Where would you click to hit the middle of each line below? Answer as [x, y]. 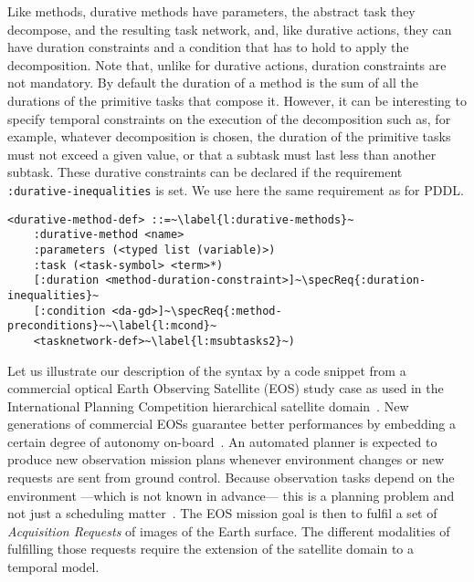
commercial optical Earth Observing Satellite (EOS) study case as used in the [226, 388]
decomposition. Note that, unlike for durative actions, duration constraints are [227, 64]
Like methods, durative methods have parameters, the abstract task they [211, 11]
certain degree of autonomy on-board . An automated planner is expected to [222, 441]
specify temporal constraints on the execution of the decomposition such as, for [229, 118]
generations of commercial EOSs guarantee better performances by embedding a [232, 424]
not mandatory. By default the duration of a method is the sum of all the [213, 83]
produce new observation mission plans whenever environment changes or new [226, 459]
